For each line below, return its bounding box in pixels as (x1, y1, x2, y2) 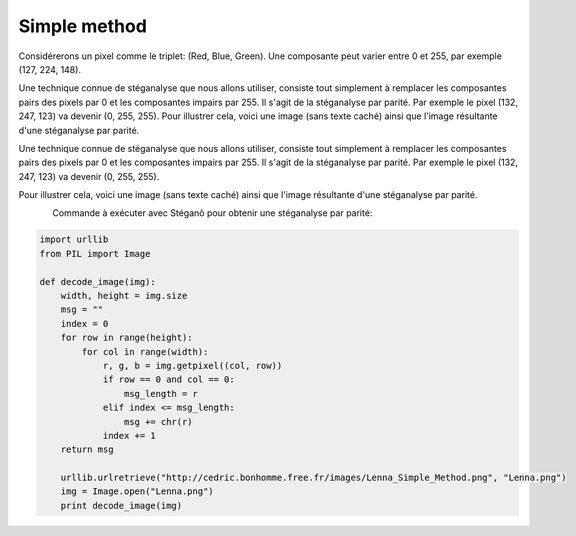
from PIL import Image (39, 248, 151, 259)
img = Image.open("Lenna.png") (60, 486, 214, 497)
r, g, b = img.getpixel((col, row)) (102, 360, 283, 371)
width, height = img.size (60, 290, 188, 301)
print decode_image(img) (60, 500, 183, 511)
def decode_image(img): (39, 276, 157, 287)
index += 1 (102, 430, 157, 441)
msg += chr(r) (123, 416, 194, 427)
